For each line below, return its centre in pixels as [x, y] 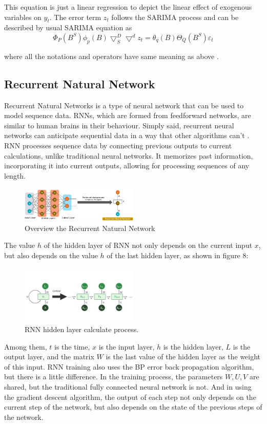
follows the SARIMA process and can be [175, 17]
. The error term [75, 17]
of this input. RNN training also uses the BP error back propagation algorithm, [129, 366]
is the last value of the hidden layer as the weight [183, 356]
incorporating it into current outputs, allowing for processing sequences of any [127, 166]
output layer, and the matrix [49, 356]
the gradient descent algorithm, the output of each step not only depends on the [130, 397]
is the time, [72, 346]
